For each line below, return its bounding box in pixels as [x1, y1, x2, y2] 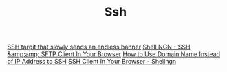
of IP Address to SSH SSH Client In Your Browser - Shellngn [7, 58, 177, 66]
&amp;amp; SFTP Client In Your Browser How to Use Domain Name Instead [7, 50, 220, 58]
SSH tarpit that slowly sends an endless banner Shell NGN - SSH [7, 43, 191, 51]
